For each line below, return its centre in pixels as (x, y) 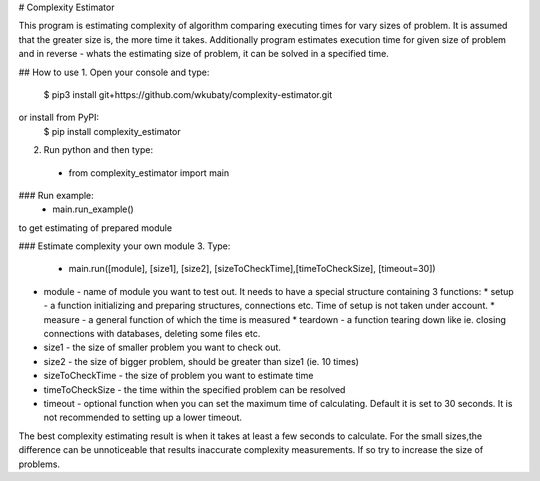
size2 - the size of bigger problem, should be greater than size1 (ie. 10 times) (201, 361)
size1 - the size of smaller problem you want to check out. (162, 347)
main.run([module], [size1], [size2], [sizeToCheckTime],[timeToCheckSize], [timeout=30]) (252, 269)
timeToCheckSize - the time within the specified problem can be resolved (194, 389)
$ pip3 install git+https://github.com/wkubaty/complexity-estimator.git (188, 94)
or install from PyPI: (59, 117)
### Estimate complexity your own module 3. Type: (124, 246)
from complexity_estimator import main (149, 172)
